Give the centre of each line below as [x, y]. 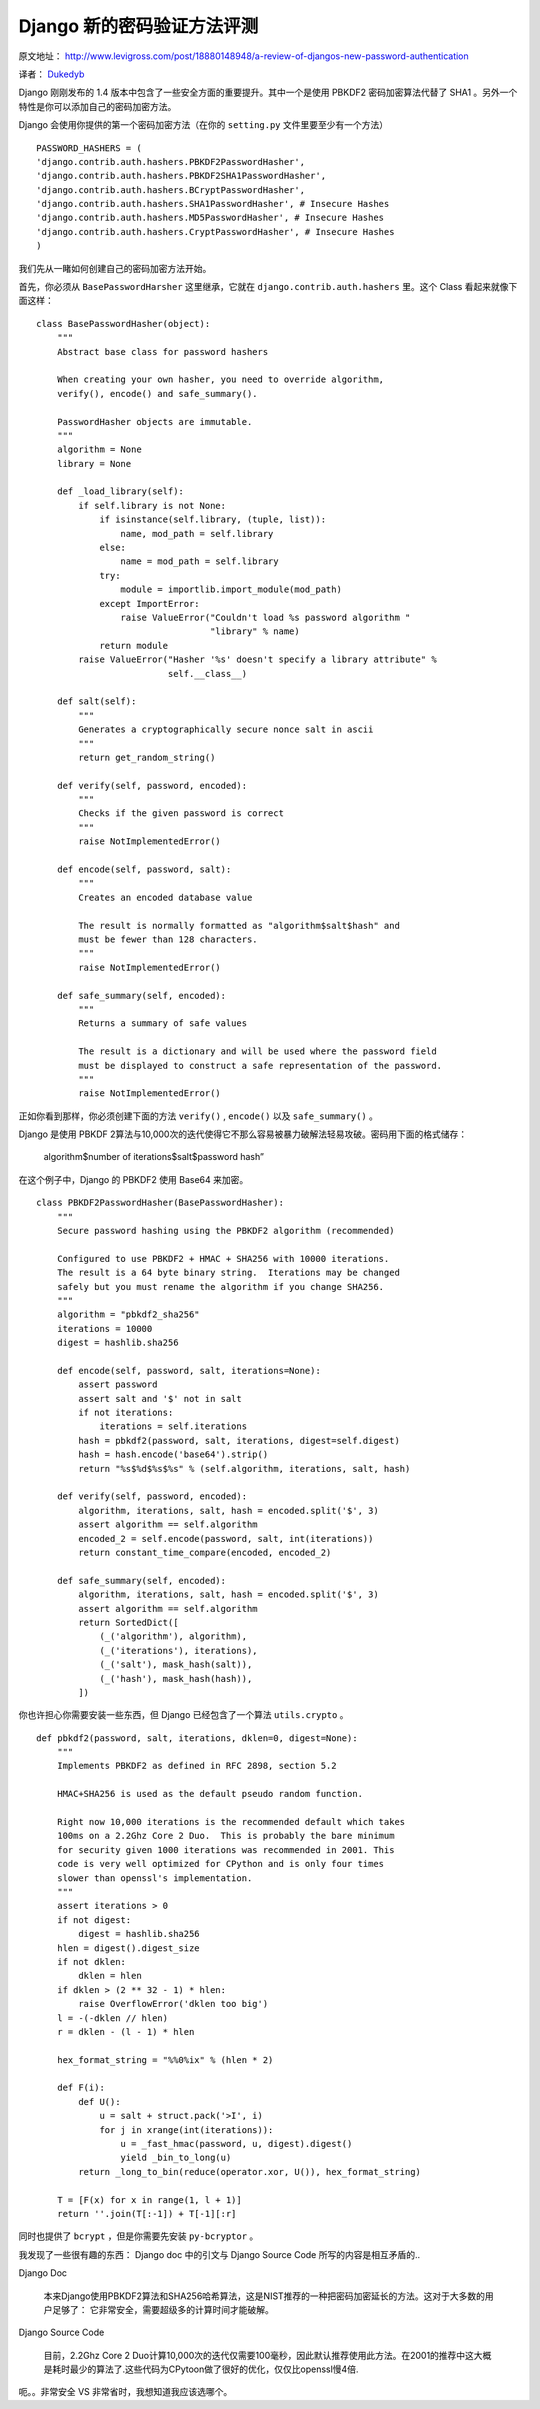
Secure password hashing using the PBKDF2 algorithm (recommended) [225, 1231]
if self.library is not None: [152, 505]
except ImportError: [149, 603]
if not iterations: [126, 1413]
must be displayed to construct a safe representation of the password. [260, 1065]
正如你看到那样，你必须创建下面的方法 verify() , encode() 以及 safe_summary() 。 [198, 1116]
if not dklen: [91, 1961]
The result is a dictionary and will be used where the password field [257, 1051]
